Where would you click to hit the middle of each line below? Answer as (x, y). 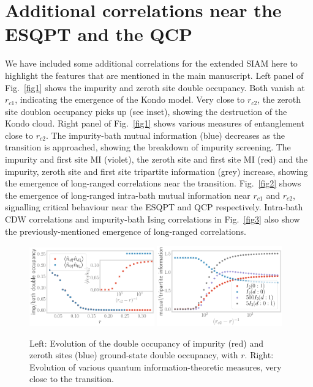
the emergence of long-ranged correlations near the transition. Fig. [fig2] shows (153, 183)
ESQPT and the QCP (99, 34)
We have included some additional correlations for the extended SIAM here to (151, 63)
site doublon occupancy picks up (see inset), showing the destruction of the (146, 111)
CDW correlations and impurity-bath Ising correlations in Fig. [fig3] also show (153, 219)
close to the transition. (72, 379)
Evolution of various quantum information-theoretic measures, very (156, 367)
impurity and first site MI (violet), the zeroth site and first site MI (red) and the (156, 159)
